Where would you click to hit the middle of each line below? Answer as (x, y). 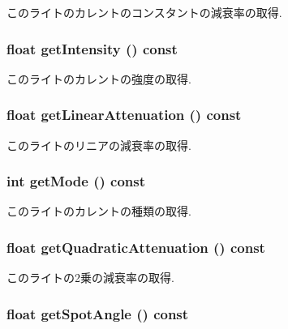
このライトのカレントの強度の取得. (99, 78)
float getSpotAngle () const (98, 313)
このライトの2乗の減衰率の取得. (90, 278)
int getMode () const (76, 181)
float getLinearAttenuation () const (124, 115)
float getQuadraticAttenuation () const (136, 247)
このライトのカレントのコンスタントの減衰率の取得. (144, 12)
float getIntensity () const (92, 48)
